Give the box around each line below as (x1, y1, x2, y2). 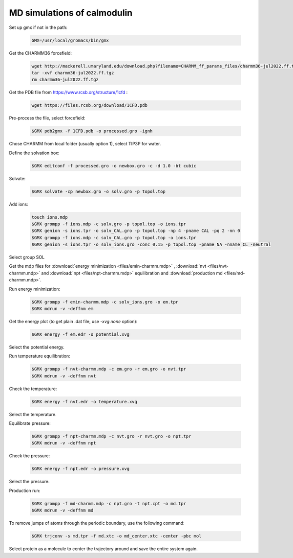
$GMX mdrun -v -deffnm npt (31, 441, 96, 446)
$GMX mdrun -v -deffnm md (31, 508, 94, 513)
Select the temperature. (9, 411, 57, 417)
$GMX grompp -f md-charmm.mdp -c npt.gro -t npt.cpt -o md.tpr (31, 501, 187, 506)
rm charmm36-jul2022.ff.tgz (31, 77, 99, 83)
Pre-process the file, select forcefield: (9, 115, 85, 121)
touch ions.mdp (31, 214, 68, 220)
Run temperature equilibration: (9, 353, 70, 359)
